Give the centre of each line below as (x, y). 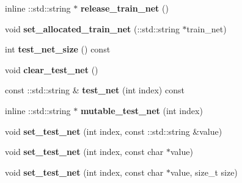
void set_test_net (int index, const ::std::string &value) (114, 131)
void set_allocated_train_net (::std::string (92, 28)
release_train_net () (124, 8)
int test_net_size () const (58, 49)
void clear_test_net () (52, 69)
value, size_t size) (204, 172)
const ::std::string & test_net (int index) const (95, 90)
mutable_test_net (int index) (141, 110)
